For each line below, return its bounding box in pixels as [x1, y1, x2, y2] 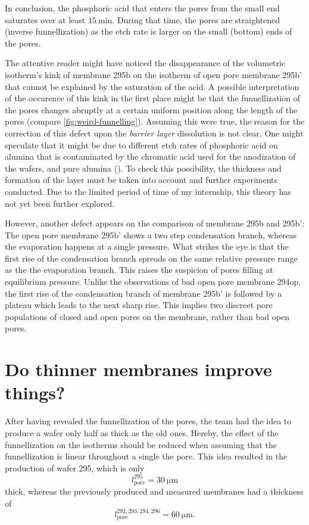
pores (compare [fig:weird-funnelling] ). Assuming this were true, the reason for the [5, 115, 305, 128]
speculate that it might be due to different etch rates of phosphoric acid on [5, 138, 278, 151]
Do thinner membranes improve [5, 357, 272, 381]
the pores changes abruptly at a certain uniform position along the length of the [5, 103, 298, 116]
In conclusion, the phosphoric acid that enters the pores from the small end [5, 2, 280, 14]
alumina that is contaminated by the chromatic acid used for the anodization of [5, 150, 296, 163]
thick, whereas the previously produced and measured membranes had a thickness [5, 485, 304, 498]
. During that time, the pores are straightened [112, 13, 280, 26]
